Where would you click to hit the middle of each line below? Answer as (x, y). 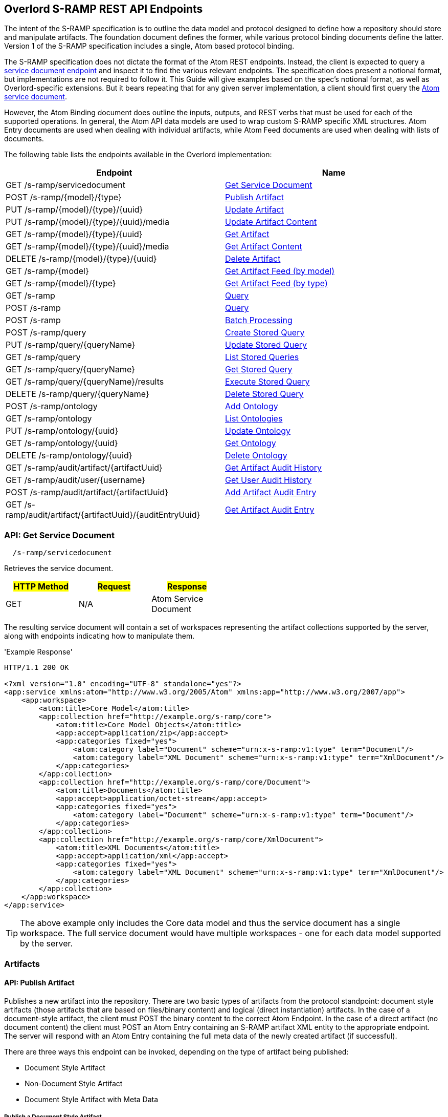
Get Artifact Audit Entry (270, 510)
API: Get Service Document (60, 535)
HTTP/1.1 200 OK (37, 668)
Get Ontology (251, 443)
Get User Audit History (268, 480)
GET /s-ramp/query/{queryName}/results (85, 382)
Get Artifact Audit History (274, 468)
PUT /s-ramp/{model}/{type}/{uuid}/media (88, 222)
